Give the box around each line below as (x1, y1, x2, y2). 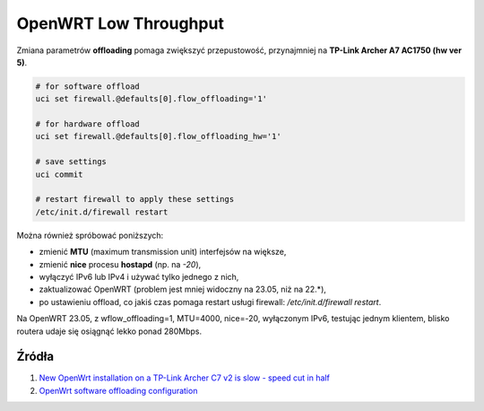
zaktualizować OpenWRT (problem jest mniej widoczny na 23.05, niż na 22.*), (39, 284, 327, 295)
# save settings (35, 157, 108, 167)
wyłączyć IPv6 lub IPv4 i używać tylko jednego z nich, (39, 271, 239, 282)
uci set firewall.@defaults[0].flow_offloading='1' (35, 94, 268, 104)
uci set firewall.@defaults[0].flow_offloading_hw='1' (35, 131, 281, 142)
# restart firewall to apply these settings (35, 194, 235, 205)
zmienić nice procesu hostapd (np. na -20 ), (39, 258, 202, 269)
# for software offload (35, 81, 141, 92)
